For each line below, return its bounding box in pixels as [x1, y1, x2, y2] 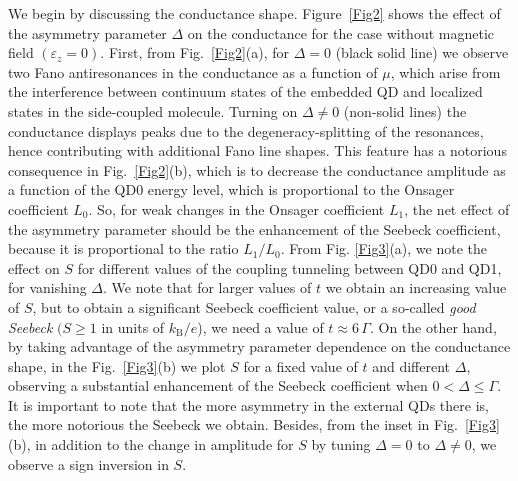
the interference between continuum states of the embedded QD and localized [8, 81, 483, 102]
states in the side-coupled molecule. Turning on [8, 100, 298, 121]
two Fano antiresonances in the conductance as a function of [8, 61, 378, 82]
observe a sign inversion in [8, 453, 169, 474]
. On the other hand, [369, 316, 497, 337]
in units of [101, 316, 165, 337]
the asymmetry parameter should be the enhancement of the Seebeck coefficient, [8, 218, 501, 239]
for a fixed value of [243, 355, 358, 376]
